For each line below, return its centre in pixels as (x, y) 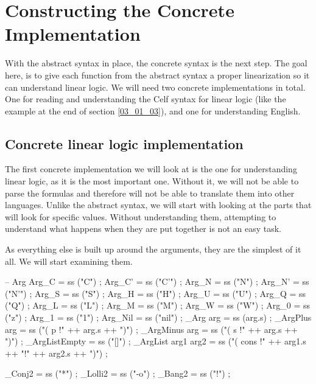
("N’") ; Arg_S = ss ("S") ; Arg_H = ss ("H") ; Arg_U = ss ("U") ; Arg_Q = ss (156, 293)
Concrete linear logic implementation (124, 143)
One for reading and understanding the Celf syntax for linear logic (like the (146, 99)
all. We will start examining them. (69, 261)
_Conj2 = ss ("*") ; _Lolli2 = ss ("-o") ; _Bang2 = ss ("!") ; (118, 373)
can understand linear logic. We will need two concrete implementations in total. (155, 87)
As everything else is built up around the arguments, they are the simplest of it (153, 249)
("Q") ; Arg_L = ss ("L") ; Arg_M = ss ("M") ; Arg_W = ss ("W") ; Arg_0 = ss (158, 305)
